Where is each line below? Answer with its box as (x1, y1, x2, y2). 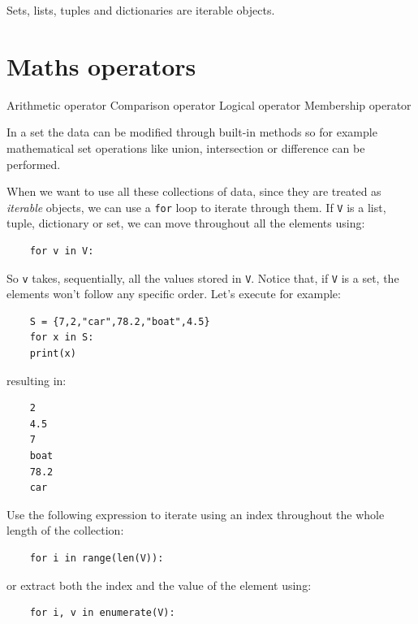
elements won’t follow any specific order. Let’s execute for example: (6, 285, 341, 302)
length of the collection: (6, 522, 124, 539)
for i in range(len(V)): (29, 552, 164, 564)
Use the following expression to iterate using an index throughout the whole (6, 505, 385, 522)
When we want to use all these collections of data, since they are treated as (6, 183, 381, 200)
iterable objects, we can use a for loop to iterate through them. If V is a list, (6, 198, 386, 215)
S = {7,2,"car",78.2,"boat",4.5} (29, 315, 210, 327)
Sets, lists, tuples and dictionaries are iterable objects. (6, 2, 275, 18)
